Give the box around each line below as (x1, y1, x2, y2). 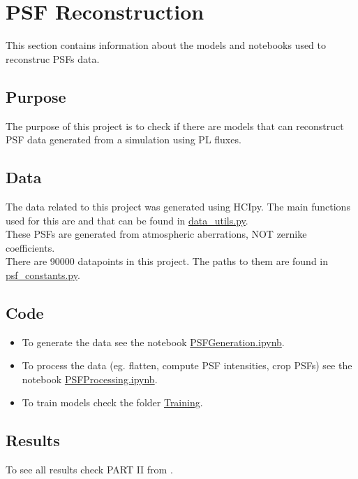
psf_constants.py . (6, 267, 80, 282)
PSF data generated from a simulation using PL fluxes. (6, 132, 241, 147)
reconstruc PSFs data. (6, 51, 100, 66)
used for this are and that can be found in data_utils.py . (6, 213, 248, 227)
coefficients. (6, 240, 55, 255)
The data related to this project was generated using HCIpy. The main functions (6, 199, 350, 213)
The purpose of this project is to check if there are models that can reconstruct (6, 118, 344, 133)
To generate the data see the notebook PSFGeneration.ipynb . (22, 334, 285, 349)
